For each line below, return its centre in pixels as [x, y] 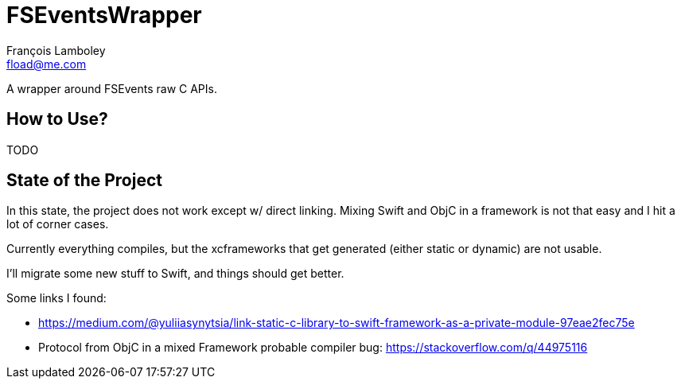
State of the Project [84, 181]
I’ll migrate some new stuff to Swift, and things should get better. [175, 274]
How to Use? [57, 119]
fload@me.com [47, 64]
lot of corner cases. [58, 224]
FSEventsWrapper [104, 15]
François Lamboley [56, 50]
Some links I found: [56, 298]
